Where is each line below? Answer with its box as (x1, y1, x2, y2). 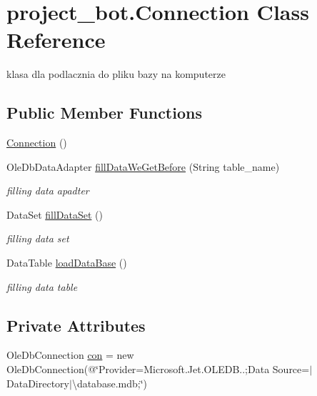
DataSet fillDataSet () (6, 207, 103, 222)
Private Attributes (6, 314, 146, 336)
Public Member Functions (6, 102, 202, 124)
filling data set (6, 231, 69, 246)
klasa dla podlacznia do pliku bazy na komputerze (6, 66, 226, 81)
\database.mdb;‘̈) (71, 375, 147, 390)
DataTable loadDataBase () (6, 255, 127, 270)
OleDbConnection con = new (6, 347, 134, 362)
